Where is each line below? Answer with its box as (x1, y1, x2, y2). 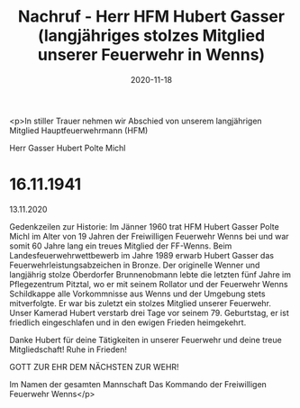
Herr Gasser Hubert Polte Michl (9, 142, 126, 153)
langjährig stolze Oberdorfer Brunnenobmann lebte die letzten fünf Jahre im (9, 268, 291, 280)
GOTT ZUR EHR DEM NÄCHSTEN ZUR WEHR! (9, 361, 179, 372)
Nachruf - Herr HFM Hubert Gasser (17, 6, 286, 27)
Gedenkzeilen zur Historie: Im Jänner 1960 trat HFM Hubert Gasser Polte (9, 221, 279, 231)
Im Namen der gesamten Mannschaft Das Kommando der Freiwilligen (9, 378, 268, 389)
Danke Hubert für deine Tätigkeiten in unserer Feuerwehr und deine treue (9, 334, 282, 345)
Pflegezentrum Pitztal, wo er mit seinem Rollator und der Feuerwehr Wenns (9, 278, 288, 289)
